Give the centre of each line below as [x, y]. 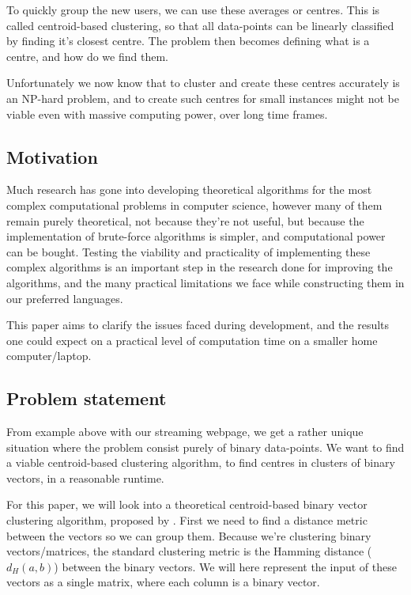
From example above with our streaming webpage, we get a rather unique [185, 432]
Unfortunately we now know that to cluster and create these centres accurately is [203, 83]
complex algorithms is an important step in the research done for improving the [200, 267]
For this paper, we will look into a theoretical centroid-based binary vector [187, 504]
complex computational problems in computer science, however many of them [194, 205]
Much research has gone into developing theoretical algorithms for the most [189, 189]
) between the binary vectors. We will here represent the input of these [225, 566]
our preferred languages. [65, 298]
